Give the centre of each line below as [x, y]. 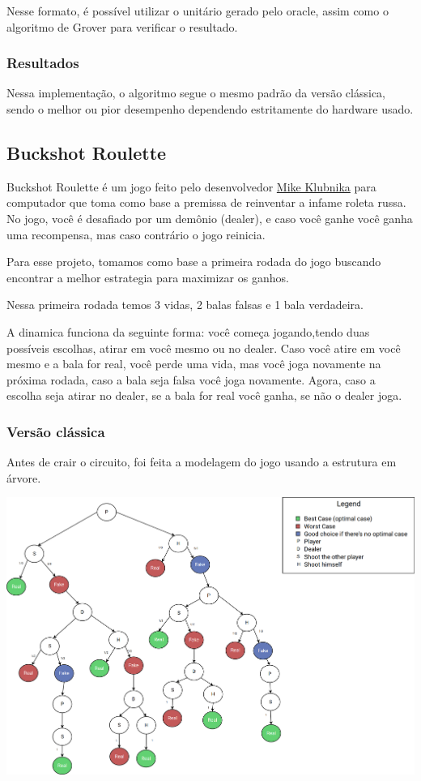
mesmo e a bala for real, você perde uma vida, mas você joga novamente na [194, 364]
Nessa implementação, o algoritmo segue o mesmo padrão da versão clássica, [196, 93]
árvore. [24, 477]
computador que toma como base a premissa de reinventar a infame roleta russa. [206, 202]
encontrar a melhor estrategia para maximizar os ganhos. [148, 277]
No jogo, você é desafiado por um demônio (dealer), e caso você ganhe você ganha [210, 218]
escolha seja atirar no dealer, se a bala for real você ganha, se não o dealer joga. [204, 395]
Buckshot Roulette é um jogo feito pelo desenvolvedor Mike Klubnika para [191, 186]
